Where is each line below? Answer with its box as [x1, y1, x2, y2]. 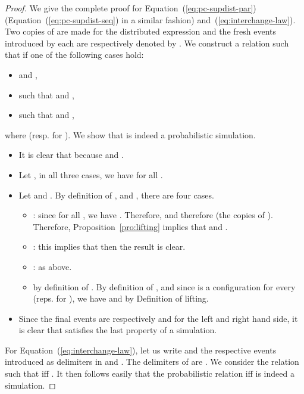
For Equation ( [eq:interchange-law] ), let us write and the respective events [5, 343, 277, 356]
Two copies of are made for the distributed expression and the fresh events [5, 25, 277, 38]
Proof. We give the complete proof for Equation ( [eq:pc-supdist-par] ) [5, 2, 256, 14]
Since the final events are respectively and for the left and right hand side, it [18, 312, 298, 324]
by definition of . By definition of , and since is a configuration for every [33, 280, 296, 293]
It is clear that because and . [18, 148, 124, 161]
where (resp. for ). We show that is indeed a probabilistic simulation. [5, 128, 256, 141]
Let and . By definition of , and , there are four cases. [18, 188, 214, 201]
